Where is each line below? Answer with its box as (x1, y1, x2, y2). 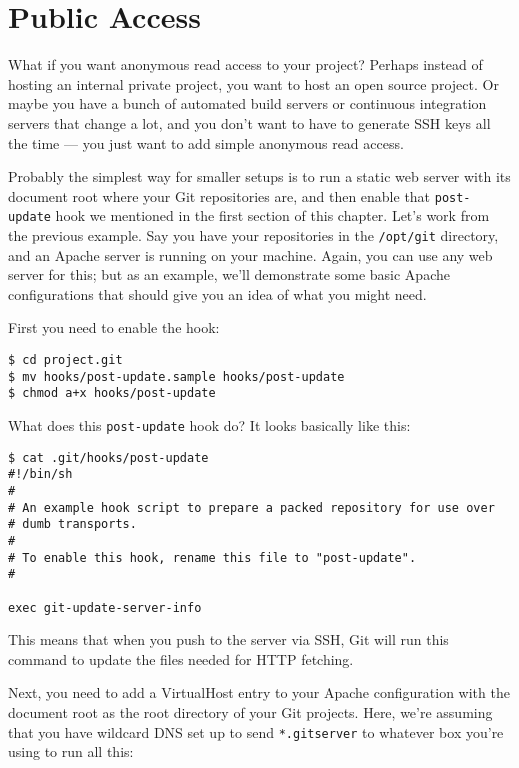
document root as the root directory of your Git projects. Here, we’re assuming (8, 702, 493, 722)
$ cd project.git (8, 353, 123, 368)
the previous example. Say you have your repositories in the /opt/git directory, (8, 225, 499, 245)
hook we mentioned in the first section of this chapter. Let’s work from (55, 205, 490, 226)
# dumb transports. (8, 517, 137, 532)
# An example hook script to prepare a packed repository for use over (8, 500, 495, 515)
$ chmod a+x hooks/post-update (8, 386, 216, 401)
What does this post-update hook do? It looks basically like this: (8, 415, 411, 435)
